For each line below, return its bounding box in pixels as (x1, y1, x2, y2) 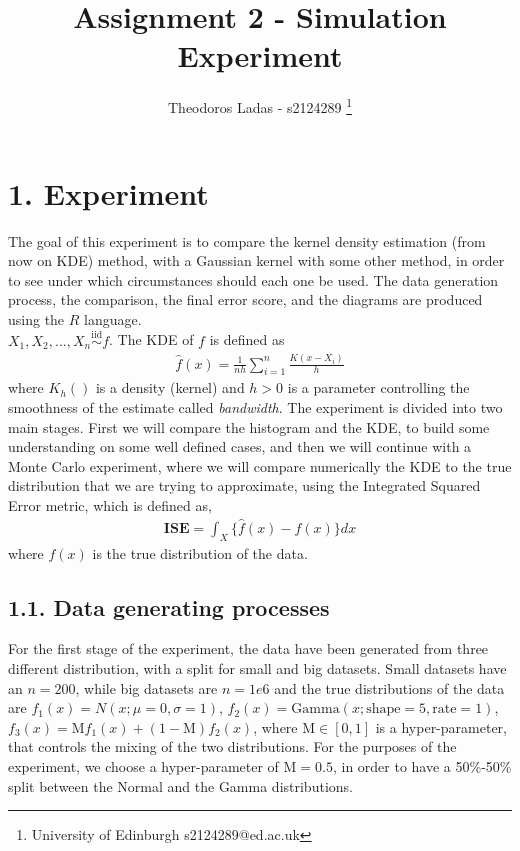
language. (84, 308, 142, 329)
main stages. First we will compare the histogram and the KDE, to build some (8, 416, 490, 437)
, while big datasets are (75, 677, 218, 698)
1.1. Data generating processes (8, 591, 330, 622)
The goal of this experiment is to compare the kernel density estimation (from (8, 230, 486, 251)
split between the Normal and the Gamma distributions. (8, 775, 353, 796)
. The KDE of (109, 329, 194, 350)
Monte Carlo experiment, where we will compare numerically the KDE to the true (8, 455, 512, 476)
